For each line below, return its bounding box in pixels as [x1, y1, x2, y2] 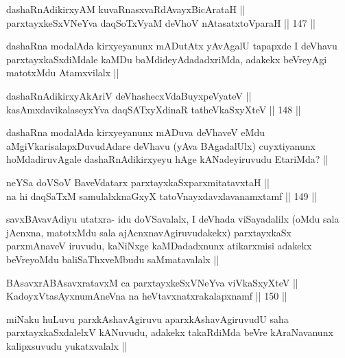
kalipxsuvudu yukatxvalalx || [6, 338, 128, 353]
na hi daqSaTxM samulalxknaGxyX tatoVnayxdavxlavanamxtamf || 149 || [6, 188, 317, 203]
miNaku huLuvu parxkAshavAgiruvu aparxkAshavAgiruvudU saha [6, 311, 289, 326]
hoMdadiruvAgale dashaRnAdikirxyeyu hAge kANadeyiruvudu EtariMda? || [6, 152, 329, 166]
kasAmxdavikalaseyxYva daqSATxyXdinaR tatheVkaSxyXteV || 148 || [6, 102, 301, 116]
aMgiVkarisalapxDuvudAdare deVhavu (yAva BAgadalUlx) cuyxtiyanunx [6, 138, 316, 153]
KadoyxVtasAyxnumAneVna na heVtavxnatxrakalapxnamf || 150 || [6, 289, 287, 303]
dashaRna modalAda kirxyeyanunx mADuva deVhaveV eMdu [6, 125, 265, 139]
